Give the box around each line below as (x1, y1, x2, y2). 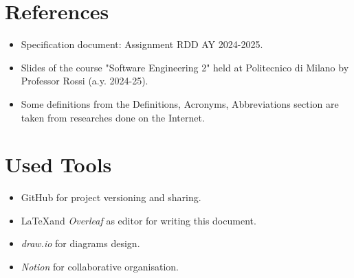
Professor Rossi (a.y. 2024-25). (21, 73, 148, 88)
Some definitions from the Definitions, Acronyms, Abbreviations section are (21, 96, 339, 111)
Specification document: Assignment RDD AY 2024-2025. (21, 37, 263, 51)
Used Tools (5, 150, 112, 178)
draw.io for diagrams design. (21, 236, 140, 251)
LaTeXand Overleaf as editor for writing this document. (21, 213, 256, 227)
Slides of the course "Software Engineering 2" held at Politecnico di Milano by (21, 60, 349, 74)
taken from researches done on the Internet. (21, 110, 205, 124)
